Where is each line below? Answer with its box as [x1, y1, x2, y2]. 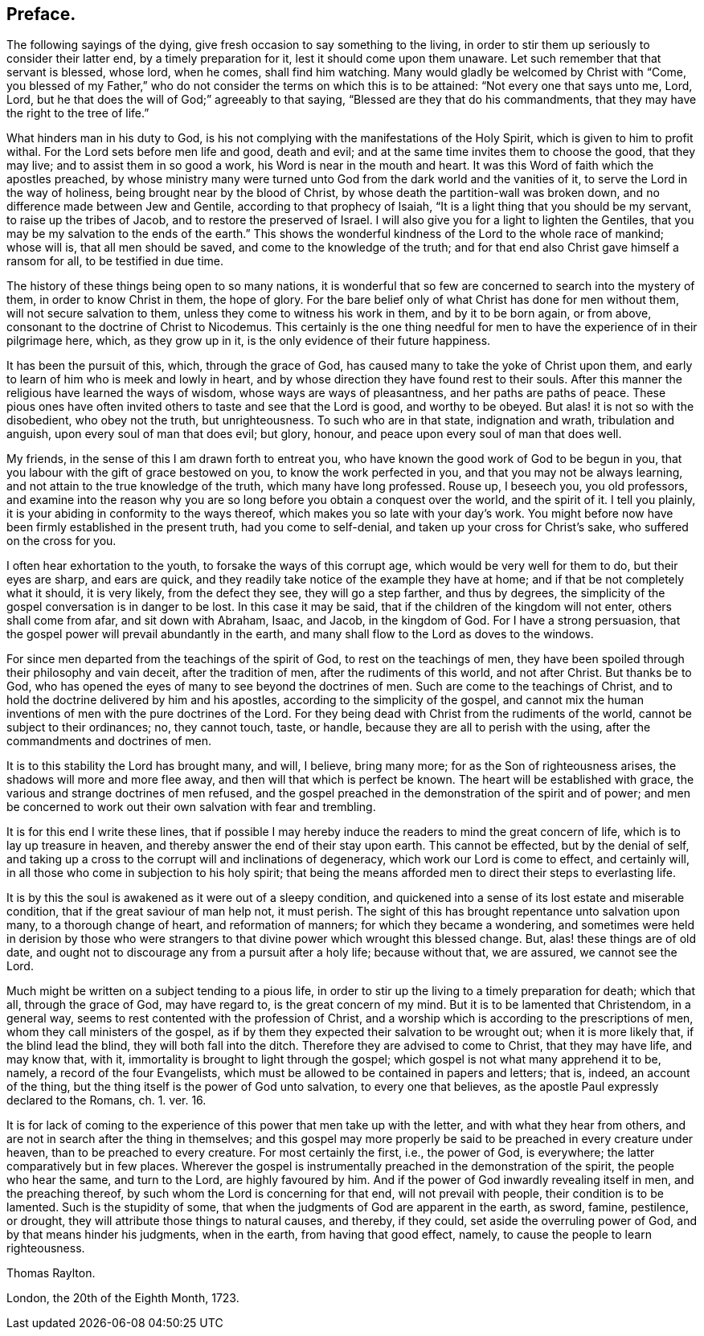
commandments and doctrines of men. [6, 734, 212, 748]
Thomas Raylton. [6, 1266, 96, 1281]
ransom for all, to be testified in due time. [6, 254, 224, 268]
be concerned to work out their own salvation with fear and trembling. [6, 800, 376, 814]
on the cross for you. [6, 534, 117, 548]
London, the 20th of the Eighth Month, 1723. [6, 1291, 239, 1305]
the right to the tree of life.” [6, 106, 149, 121]
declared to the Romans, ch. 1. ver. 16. [6, 1093, 207, 1108]
